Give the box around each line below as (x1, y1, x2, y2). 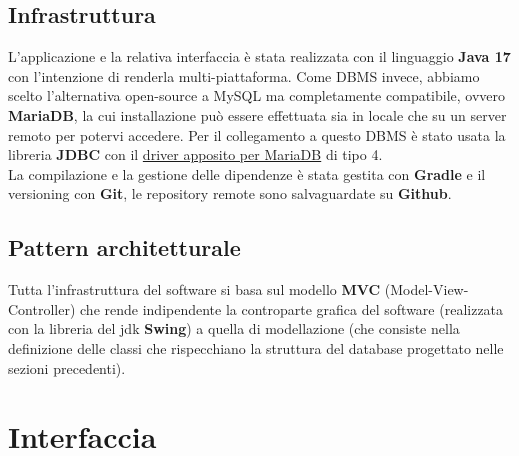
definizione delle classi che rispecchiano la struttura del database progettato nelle (8, 337, 504, 358)
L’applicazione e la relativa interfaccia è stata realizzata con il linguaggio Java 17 (8, 46, 511, 67)
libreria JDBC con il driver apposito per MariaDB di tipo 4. (8, 144, 383, 165)
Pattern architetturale (8, 232, 241, 263)
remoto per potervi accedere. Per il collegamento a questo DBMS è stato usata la (8, 124, 506, 145)
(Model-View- (384, 279, 469, 300)
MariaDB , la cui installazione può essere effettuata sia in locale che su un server (8, 104, 507, 125)
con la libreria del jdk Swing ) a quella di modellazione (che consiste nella (8, 318, 460, 339)
